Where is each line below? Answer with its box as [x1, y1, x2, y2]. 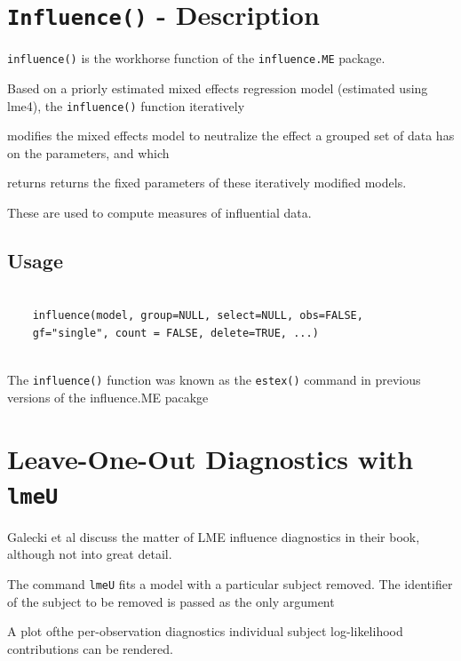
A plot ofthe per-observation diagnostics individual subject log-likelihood [7, 622, 403, 641]
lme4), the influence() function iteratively [7, 96, 245, 115]
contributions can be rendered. [7, 639, 173, 657]
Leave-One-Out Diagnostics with [7, 440, 414, 476]
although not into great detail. [7, 545, 172, 563]
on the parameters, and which [7, 143, 170, 162]
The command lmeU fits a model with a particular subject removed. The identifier [7, 574, 453, 593]
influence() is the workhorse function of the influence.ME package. [7, 49, 385, 68]
